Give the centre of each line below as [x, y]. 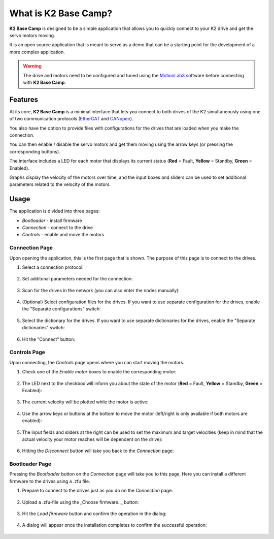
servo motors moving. [32, 35]
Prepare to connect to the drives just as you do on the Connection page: [98, 491]
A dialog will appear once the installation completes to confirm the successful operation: [114, 525]
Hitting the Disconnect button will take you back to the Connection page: [98, 451]
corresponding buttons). [35, 151]
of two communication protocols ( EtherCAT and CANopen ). [71, 119]
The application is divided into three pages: [55, 211]
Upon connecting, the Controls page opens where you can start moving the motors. [97, 362]
